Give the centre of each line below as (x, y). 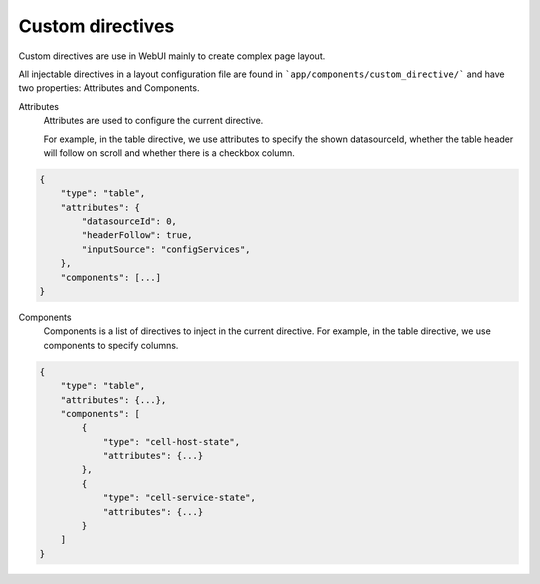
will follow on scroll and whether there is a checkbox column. (169, 152)
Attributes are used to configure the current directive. (153, 121)
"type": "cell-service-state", (179, 498)
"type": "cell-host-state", (171, 441)
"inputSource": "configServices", (166, 249)
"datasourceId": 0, (129, 221)
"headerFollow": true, (137, 235)
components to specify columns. (111, 345)
